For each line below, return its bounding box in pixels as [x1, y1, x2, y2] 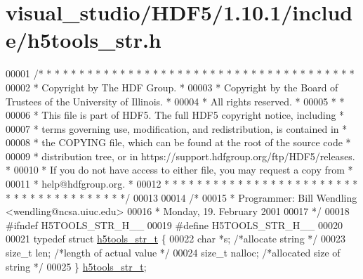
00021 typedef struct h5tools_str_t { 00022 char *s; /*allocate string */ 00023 [6, 231, 345, 246]
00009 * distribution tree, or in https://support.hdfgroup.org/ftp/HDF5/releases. [6, 148, 355, 163]
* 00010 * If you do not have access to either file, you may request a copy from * [6, 162, 353, 177]
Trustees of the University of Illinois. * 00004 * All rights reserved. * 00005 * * [6, 93, 345, 108]
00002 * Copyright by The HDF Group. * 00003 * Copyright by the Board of [6, 79, 338, 94]
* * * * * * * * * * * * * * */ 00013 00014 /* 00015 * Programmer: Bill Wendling [6, 190, 357, 205]
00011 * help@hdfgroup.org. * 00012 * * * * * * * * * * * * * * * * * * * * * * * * [6, 176, 358, 191]
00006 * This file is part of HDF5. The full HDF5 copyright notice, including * [6, 108, 345, 122]
